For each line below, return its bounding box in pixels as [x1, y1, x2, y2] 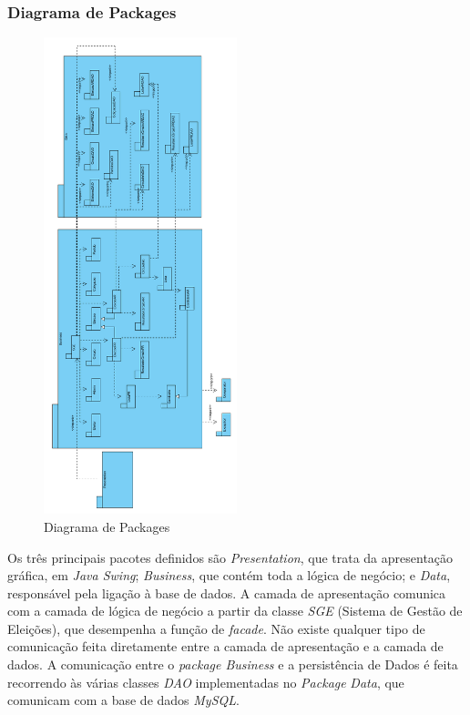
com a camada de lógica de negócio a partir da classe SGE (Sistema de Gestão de [7, 601, 463, 620]
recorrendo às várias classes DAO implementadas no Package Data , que [7, 672, 404, 691]
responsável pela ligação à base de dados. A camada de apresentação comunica [7, 583, 446, 602]
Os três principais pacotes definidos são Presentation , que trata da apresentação [7, 547, 454, 567]
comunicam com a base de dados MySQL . [7, 690, 240, 710]
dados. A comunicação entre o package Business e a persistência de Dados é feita [7, 655, 458, 674]
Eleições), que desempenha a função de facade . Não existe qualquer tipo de [7, 618, 425, 638]
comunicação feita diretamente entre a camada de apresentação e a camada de [7, 637, 444, 656]
